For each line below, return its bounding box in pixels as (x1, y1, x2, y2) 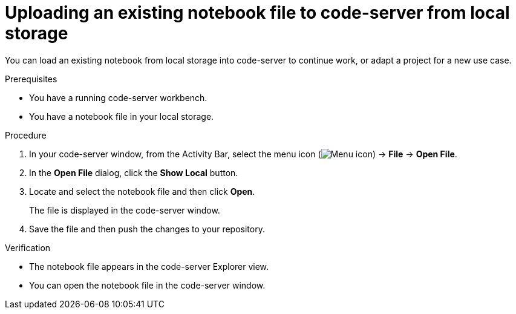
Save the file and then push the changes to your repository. (29, 223, 265, 234)
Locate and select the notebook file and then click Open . (29, 186, 255, 197)
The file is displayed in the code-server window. (29, 204, 220, 215)
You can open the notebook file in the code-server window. (29, 280, 266, 290)
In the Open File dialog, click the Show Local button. (29, 167, 238, 178)
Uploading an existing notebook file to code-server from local (5, 2, 510, 23)
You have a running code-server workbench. (29, 92, 207, 103)
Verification (5, 242, 51, 253)
